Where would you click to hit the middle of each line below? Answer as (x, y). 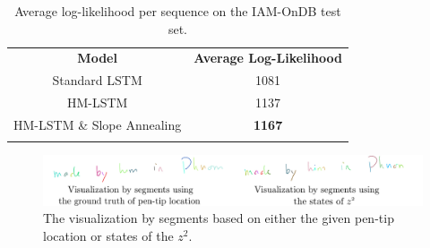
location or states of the (108, 235)
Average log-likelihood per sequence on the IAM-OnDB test (178, 11)
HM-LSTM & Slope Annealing (98, 124)
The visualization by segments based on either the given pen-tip (219, 218)
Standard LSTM (97, 80)
